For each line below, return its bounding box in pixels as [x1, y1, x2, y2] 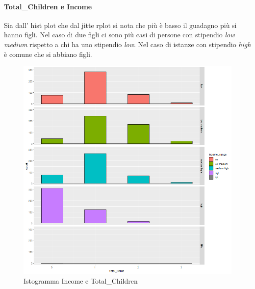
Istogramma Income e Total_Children [24, 275, 138, 286]
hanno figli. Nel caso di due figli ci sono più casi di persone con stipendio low [4, 29, 235, 40]
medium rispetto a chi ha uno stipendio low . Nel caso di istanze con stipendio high [4, 39, 251, 49]
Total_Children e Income [4, 1, 92, 11]
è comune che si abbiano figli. [4, 49, 92, 59]
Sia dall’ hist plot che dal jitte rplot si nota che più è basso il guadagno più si [4, 20, 237, 30]
